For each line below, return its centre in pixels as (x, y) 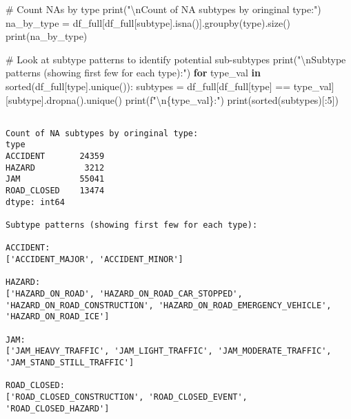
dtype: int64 (35, 202)
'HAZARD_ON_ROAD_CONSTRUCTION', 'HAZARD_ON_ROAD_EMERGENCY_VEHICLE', (169, 305)
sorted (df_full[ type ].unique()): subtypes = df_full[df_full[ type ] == (148, 86)
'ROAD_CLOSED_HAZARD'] (58, 408)
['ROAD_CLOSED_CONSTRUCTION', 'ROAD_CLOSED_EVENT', (127, 397)
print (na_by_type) (47, 36)
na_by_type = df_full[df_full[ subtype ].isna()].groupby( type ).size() (148, 22)
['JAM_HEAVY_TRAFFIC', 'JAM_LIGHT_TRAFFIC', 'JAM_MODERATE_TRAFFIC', (169, 351)
